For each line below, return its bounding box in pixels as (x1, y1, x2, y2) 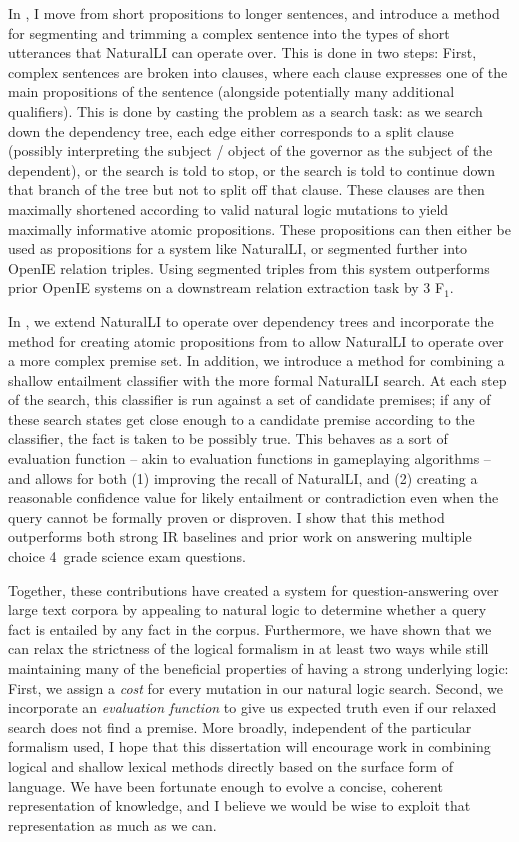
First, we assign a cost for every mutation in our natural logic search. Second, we (8, 677, 503, 698)
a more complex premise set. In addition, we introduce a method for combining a (8, 350, 505, 371)
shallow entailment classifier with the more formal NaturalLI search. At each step (8, 369, 507, 390)
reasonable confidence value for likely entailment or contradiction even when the (8, 487, 499, 508)
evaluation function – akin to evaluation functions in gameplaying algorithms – (8, 448, 491, 469)
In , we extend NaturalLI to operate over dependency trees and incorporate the (8, 310, 494, 331)
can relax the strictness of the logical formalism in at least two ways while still (8, 638, 489, 659)
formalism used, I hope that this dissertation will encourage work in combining (8, 736, 491, 757)
